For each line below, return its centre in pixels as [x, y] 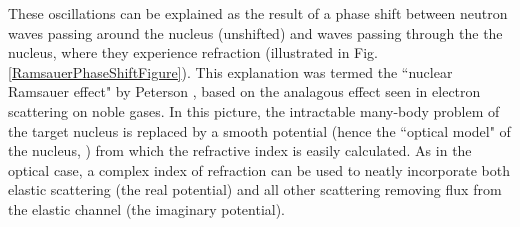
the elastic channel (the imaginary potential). [147, 208]
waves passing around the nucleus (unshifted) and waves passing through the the [255, 32]
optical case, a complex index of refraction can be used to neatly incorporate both [259, 169]
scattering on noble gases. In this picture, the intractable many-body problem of [254, 110]
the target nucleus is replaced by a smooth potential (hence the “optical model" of [259, 130]
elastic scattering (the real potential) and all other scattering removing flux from [255, 189]
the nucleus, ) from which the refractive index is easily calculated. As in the [240, 150]
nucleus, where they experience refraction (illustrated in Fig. [193, 52]
